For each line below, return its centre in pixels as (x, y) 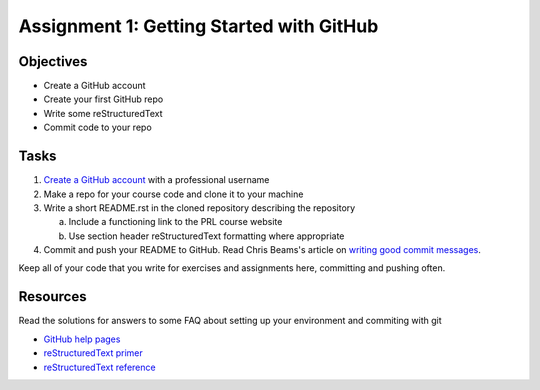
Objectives (53, 61)
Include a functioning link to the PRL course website (175, 222)
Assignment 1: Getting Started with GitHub (198, 26)
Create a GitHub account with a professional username (156, 180)
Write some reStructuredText (103, 113)
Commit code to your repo (97, 127)
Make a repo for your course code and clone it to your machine (173, 194)
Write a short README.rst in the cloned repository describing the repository (199, 207)
